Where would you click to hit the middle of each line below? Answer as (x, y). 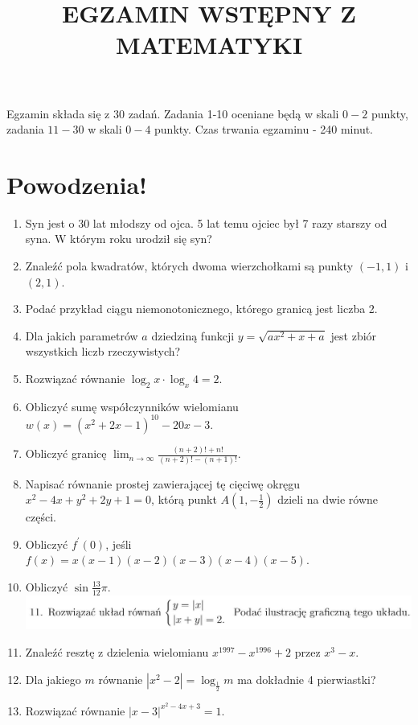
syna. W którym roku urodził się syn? (119, 239)
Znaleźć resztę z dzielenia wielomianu (117, 652)
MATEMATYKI (209, 45)
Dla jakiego (53, 679)
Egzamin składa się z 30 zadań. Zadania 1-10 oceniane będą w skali (173, 113)
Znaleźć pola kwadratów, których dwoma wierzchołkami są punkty (189, 266)
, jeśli (119, 544)
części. (41, 517)
